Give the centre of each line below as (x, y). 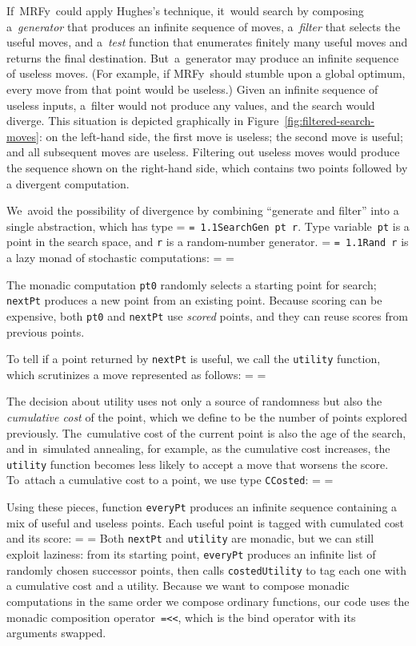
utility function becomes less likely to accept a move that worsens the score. (198, 464)
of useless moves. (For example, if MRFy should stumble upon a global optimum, (206, 73)
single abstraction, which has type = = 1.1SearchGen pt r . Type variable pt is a (208, 226)
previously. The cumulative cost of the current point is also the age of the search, (206, 432)
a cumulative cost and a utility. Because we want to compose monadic (178, 585)
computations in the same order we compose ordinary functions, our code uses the (208, 601)
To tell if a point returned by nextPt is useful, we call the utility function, (194, 359)
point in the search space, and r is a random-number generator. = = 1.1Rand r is (208, 242)
